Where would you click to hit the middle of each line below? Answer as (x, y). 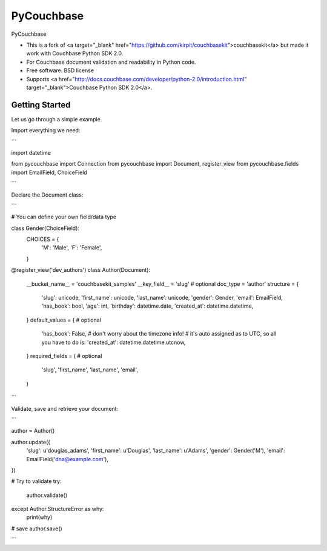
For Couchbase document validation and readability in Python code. (111, 62)
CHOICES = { (43, 239)
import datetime (31, 152)
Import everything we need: (46, 130)
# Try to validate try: (36, 481)
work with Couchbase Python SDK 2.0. (75, 53)
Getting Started (41, 105)
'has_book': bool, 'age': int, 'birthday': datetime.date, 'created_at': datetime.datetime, (147, 306)
